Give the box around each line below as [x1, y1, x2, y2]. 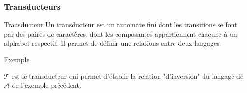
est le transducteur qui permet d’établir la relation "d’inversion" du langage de [11, 70, 244, 80]
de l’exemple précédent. [12, 80, 81, 90]
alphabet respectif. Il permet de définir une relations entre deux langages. [4, 38, 221, 48]
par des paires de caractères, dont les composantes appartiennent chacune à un [4, 28, 237, 39]
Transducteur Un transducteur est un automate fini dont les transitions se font [4, 19, 237, 29]
